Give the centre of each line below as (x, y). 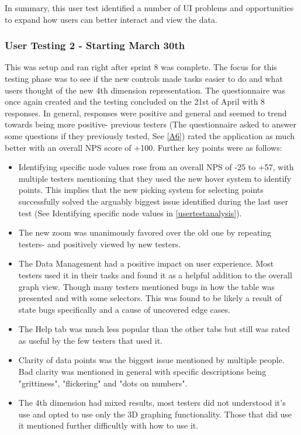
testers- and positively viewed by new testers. (100, 244)
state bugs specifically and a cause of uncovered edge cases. (124, 309)
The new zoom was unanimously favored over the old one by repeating (145, 232)
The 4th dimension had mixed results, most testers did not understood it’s (152, 403)
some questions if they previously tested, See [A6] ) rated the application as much (150, 135)
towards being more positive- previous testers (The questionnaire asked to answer (150, 124)
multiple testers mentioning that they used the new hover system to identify (155, 178)
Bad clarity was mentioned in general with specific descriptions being (142, 372)
